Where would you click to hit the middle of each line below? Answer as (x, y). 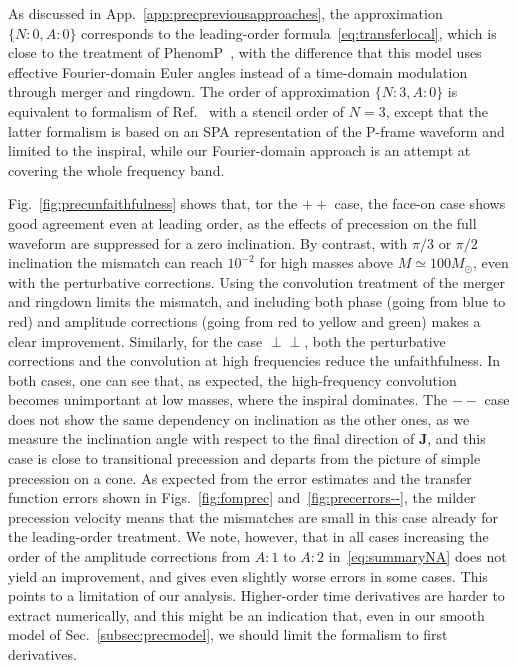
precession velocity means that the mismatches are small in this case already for (253, 516)
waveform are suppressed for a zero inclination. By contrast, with (208, 242)
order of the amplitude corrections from (129, 556)
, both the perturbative (375, 340)
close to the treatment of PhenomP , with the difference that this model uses (245, 52)
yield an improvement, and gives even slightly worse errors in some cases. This (248, 575)
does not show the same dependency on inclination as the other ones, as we (239, 418)
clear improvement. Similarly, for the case (135, 340)
